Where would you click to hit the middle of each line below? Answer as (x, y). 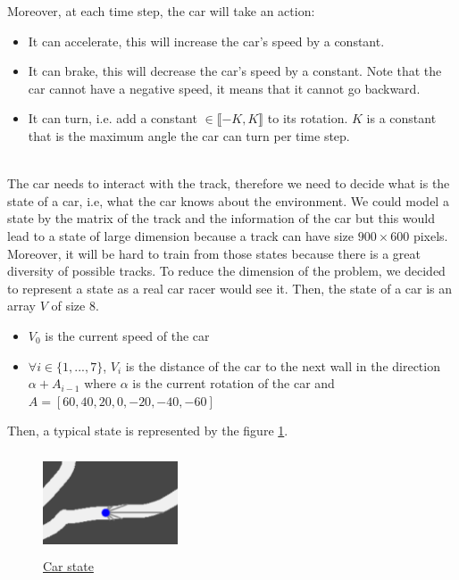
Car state (68, 565)
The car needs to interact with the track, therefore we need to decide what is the (229, 183)
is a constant (401, 118)
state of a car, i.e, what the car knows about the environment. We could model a (228, 200)
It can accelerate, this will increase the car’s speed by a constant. (206, 41)
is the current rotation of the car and (234, 383)
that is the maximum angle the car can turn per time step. (189, 135)
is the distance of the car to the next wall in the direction (283, 365)
